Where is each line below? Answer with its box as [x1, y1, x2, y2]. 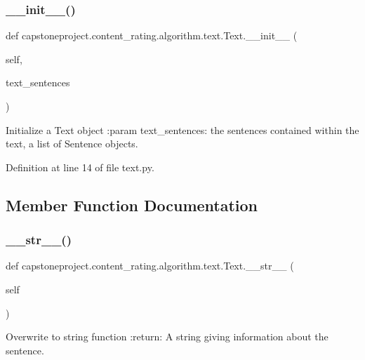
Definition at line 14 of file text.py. [6, 159, 154, 174]
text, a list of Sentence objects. [6, 136, 138, 151]
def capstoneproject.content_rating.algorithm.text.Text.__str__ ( [6, 258, 294, 273]
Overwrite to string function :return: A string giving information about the [6, 329, 328, 344]
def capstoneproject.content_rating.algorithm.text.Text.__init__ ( [6, 28, 298, 43]
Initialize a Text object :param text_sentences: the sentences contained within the [6, 122, 359, 137]
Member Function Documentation [6, 194, 258, 215]
